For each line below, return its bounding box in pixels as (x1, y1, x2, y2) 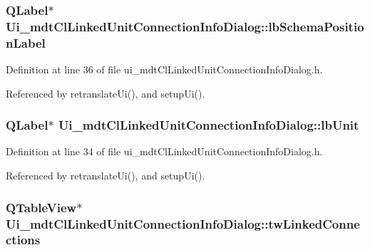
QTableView (6, 198, 77, 216)
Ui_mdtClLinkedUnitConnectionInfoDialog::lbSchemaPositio (6, 17, 364, 35)
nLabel (6, 33, 46, 51)
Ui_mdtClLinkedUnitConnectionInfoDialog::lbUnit (58, 116, 359, 134)
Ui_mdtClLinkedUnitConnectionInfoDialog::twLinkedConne (6, 214, 360, 232)
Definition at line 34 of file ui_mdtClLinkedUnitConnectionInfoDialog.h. (6, 144, 323, 159)
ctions (6, 231, 41, 249)
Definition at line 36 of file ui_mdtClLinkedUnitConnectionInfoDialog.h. (6, 62, 323, 77)
